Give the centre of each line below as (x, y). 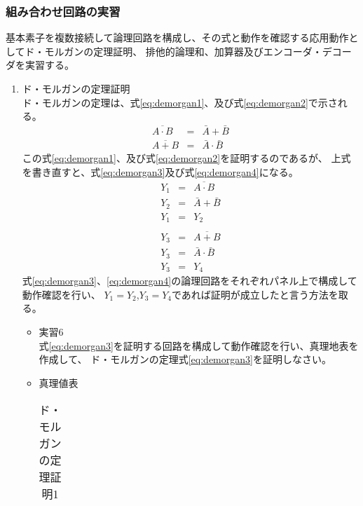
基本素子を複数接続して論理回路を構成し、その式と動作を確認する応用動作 (177, 37)
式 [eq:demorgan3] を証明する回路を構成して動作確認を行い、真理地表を (199, 345)
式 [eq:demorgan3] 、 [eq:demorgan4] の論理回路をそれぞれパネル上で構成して (190, 281)
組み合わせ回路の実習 (63, 11)
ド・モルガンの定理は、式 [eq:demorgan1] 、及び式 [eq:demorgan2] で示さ (180, 102)
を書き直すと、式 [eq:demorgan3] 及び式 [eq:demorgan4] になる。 (160, 171)
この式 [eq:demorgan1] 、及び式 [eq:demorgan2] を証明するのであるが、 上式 (186, 158)
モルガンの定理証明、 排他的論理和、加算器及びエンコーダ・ (183, 51)
